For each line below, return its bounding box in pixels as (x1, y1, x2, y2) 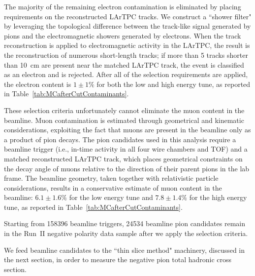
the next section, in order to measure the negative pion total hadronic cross (4, 254, 232, 265)
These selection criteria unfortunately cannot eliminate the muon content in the (4, 105, 245, 115)
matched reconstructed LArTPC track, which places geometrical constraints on (4, 153, 243, 163)
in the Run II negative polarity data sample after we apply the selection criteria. (4, 228, 248, 238)
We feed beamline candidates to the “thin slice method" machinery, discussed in (4, 244, 245, 255)
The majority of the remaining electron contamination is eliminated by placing (4, 1, 241, 11)
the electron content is (4, 79, 71, 89)
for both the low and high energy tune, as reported (96, 79, 251, 89)
